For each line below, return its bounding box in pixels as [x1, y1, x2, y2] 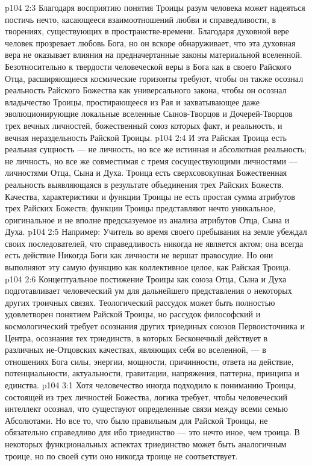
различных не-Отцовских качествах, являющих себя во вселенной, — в [5, 343, 266, 356]
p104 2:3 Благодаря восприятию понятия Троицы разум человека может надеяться [5, 1, 305, 13]
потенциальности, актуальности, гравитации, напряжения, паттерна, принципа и [5, 367, 299, 379]
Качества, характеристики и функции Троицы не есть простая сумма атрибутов [5, 190, 295, 202]
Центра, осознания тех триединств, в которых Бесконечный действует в [5, 331, 268, 344]
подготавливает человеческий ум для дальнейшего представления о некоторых [5, 284, 292, 297]
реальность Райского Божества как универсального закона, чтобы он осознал [5, 84, 287, 96]
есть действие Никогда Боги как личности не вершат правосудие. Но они [5, 249, 273, 261]
